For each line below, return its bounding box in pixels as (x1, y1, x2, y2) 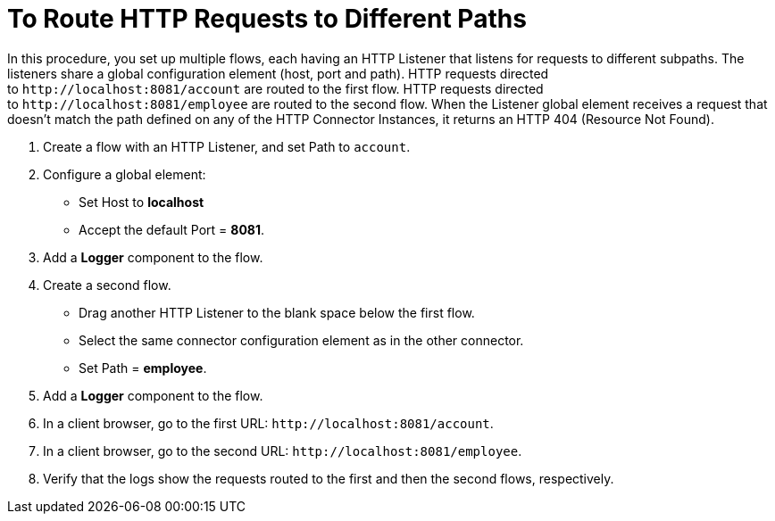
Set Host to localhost (79, 194, 204, 210)
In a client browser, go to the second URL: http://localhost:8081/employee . (43, 442, 522, 459)
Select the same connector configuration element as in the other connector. (79, 332, 524, 348)
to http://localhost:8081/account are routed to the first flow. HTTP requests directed (7, 80, 544, 96)
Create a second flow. (43, 277, 171, 293)
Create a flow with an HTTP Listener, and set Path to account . (43, 138, 411, 154)
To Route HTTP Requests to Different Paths (7, 4, 527, 34)
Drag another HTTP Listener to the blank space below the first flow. (79, 304, 475, 320)
